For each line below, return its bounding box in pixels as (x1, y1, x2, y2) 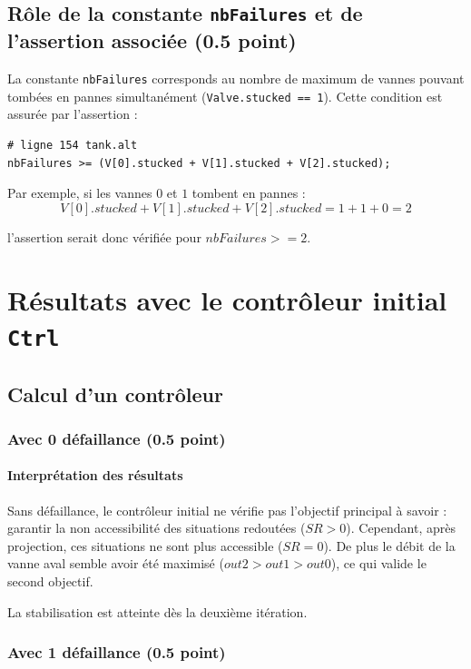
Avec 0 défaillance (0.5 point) (7, 427, 226, 449)
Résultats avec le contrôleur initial (7, 280, 447, 318)
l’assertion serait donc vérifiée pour (7, 227, 201, 246)
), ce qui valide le (330, 554, 427, 573)
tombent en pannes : (191, 183, 306, 202)
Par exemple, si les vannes (7, 183, 152, 202)
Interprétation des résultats (7, 466, 183, 485)
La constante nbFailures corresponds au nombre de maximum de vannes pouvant (7, 69, 465, 88)
